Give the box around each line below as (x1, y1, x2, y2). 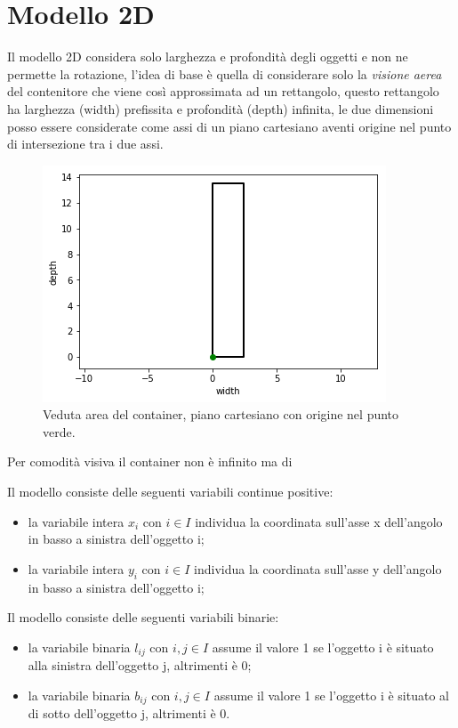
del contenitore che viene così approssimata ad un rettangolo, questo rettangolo (7, 82, 439, 101)
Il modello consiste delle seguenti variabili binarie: (7, 608, 279, 627)
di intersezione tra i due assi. (7, 134, 164, 153)
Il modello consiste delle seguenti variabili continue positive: (7, 482, 333, 501)
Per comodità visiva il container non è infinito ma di (7, 452, 293, 471)
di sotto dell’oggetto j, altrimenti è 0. (28, 704, 230, 723)
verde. (43, 422, 76, 441)
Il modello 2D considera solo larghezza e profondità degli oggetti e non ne (7, 47, 408, 66)
